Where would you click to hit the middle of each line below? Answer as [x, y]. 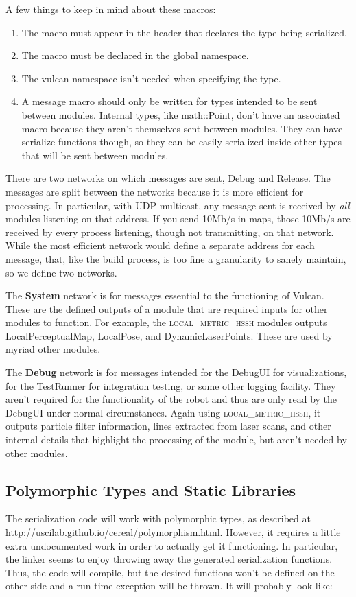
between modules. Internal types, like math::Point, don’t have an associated [181, 114]
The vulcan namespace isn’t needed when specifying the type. [151, 78]
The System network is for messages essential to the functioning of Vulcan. [165, 295]
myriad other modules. [53, 349]
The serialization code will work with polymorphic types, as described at [158, 518]
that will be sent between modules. [95, 155]
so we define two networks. [61, 272]
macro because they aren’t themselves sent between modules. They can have [182, 128]
